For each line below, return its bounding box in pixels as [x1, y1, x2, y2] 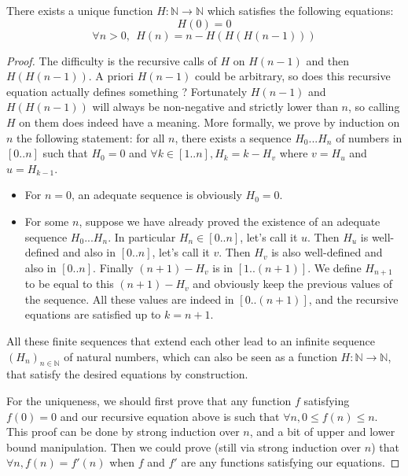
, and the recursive [308, 290, 399, 307]
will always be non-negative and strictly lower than [92, 98, 338, 115]
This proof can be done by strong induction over [6, 423, 240, 440]
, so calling [348, 98, 400, 115]
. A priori [88, 68, 134, 84]
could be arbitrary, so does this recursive [194, 68, 391, 84]
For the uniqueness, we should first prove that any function [6, 392, 292, 408]
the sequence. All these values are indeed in [24, 290, 234, 307]
